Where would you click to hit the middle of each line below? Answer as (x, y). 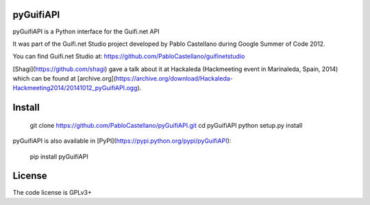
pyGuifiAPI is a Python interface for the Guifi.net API (86, 31)
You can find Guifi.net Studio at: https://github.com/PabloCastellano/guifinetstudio (129, 56)
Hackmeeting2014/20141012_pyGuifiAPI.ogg (75, 88)
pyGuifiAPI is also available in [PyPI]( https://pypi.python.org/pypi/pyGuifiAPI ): (122, 141)
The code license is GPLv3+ (52, 192)
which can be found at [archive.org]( (64, 79)
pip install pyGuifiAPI (59, 156)
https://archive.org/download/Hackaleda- (174, 79)
